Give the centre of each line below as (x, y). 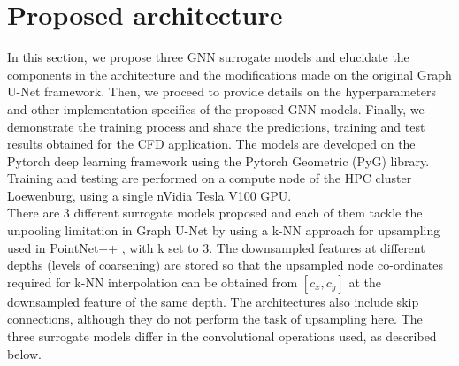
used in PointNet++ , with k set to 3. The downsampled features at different (216, 247)
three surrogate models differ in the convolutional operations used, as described (222, 336)
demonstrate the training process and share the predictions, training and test (216, 126)
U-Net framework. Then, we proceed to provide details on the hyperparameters (222, 91)
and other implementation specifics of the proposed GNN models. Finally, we (216, 108)
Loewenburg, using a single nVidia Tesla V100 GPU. (149, 195)
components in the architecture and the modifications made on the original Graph (229, 74)
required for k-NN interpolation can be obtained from (153, 282)
